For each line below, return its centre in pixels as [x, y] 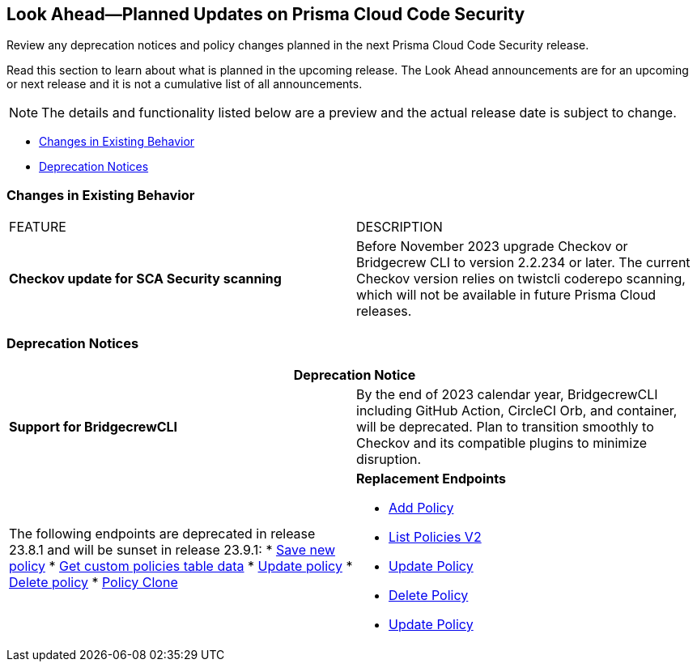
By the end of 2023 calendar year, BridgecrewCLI [507, 394]
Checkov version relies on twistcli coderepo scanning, [521, 279]
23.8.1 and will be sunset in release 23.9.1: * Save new [172, 549]
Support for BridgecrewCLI [93, 426]
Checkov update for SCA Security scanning [145, 279]
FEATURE [38, 227]
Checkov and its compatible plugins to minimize [502, 442]
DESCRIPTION [399, 227]
